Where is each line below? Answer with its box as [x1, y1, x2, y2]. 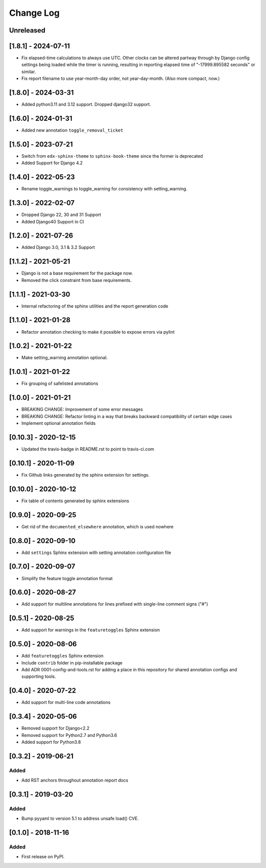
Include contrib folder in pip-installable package [21, 660, 123, 665]
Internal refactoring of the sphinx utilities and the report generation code [21, 303, 168, 309]
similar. [21, 69, 36, 74]
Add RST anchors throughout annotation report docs [21, 777, 129, 783]
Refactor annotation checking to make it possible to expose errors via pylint [21, 329, 175, 335]
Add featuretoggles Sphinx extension [21, 653, 103, 659]
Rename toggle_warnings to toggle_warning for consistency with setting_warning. [21, 186, 188, 192]
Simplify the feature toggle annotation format [21, 575, 113, 581]
